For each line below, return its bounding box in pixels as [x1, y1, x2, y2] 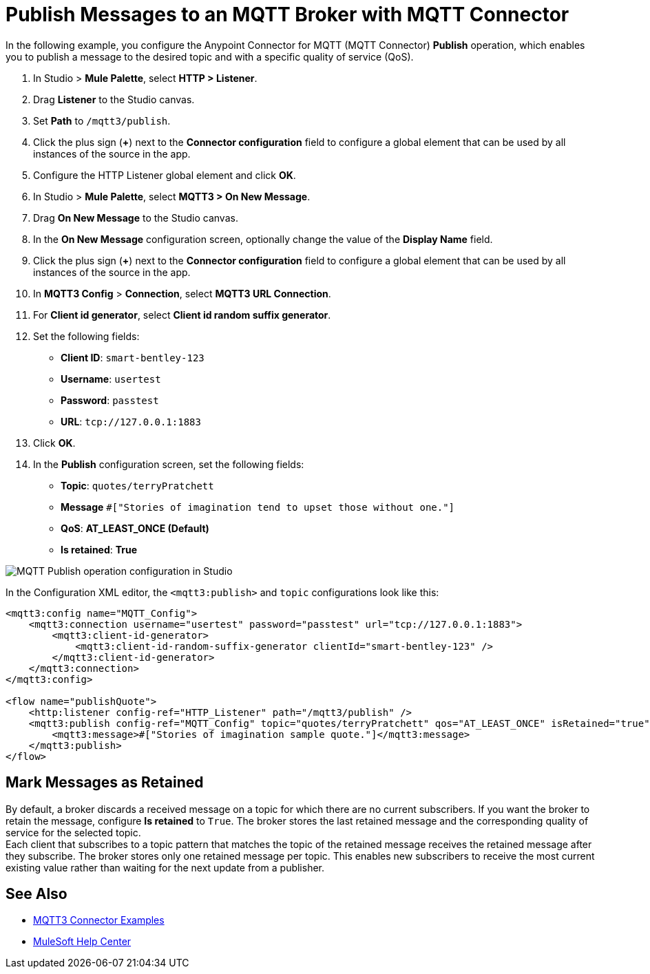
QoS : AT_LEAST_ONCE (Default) [61, 522, 209, 534]
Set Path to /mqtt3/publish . [33, 114, 171, 127]
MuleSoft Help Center [33, 935, 132, 948]
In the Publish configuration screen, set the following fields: [33, 458, 304, 470]
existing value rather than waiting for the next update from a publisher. [6, 861, 325, 874]
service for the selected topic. [6, 826, 141, 838]
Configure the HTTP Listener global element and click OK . [33, 169, 296, 181]
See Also [6, 885, 67, 903]
